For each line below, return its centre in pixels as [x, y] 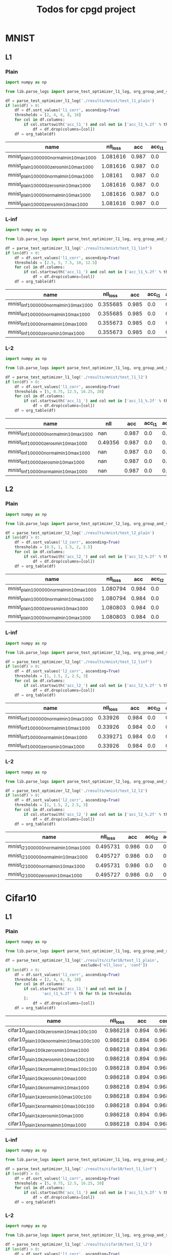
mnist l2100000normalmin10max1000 [48, 856]
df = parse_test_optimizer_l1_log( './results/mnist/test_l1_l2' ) [76, 377]
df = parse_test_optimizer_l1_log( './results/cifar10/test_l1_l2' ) [79, 1245]
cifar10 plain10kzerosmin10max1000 [47, 1077]
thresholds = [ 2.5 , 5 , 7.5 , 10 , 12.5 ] [56, 263]
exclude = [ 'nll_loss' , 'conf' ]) [114, 965]
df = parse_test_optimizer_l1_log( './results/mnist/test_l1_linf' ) [79, 248]
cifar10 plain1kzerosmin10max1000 [46, 1115]
